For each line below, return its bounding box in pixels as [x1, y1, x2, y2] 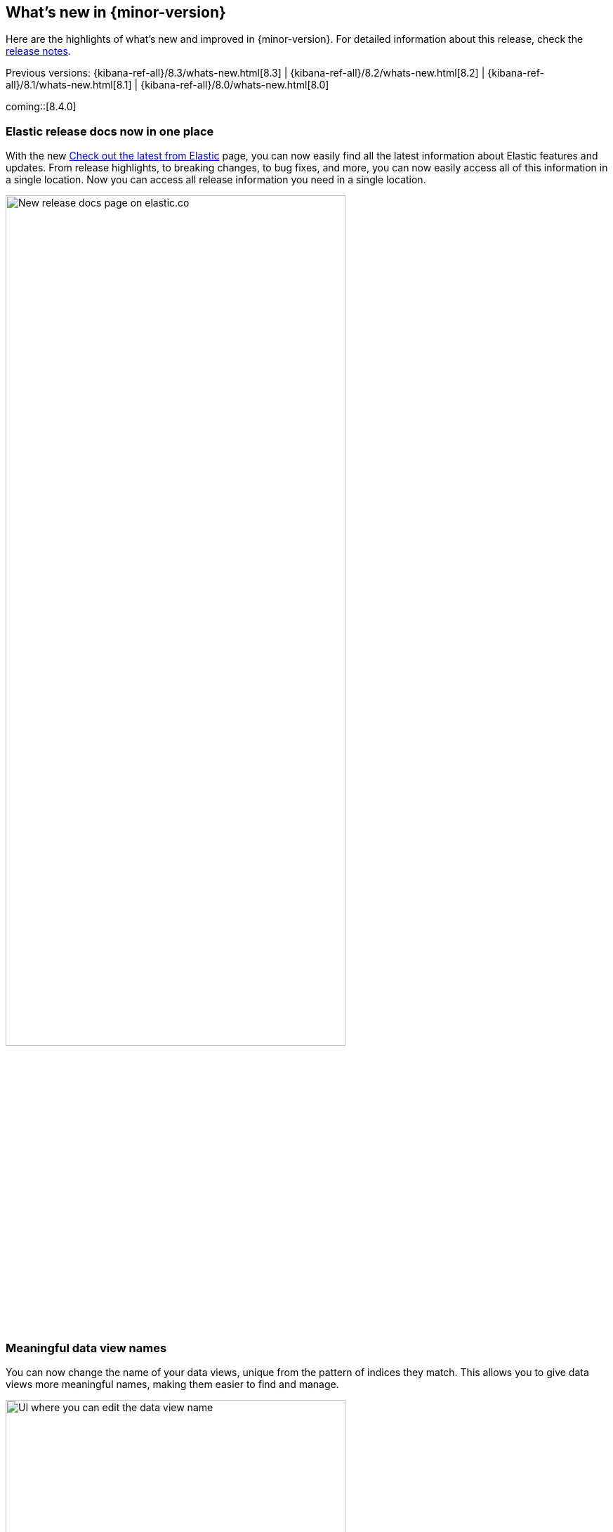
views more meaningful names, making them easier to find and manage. [6, 1377, 339, 1390]
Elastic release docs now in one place [6, 124, 214, 138]
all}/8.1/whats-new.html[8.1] [6, 79, 132, 91]
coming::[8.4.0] [6, 100, 77, 113]
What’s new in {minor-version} [6, 4, 226, 21]
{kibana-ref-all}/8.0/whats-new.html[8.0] [140, 79, 329, 91]
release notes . [6, 45, 71, 58]
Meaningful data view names [6, 1340, 167, 1355]
